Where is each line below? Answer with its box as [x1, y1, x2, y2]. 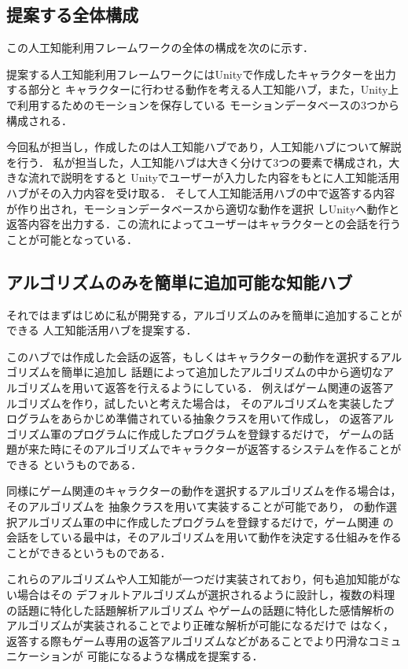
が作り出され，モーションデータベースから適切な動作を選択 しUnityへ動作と [6, 200, 400, 216]
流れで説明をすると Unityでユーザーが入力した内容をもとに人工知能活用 [28, 169, 400, 186]
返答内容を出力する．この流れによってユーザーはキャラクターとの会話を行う [6, 216, 401, 232]
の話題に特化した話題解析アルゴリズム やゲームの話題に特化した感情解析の [6, 601, 395, 618]
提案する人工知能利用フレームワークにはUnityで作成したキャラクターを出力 [6, 65, 396, 82]
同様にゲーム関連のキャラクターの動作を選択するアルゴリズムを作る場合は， [6, 482, 402, 499]
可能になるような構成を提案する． [86, 648, 263, 664]
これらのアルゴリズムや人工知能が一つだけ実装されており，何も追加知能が [6, 571, 390, 587]
